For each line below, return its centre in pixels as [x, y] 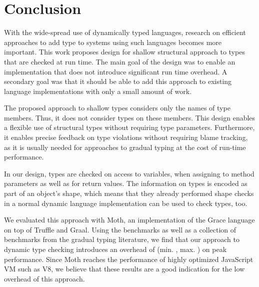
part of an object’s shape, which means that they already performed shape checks [129, 193]
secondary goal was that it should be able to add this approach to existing [118, 81]
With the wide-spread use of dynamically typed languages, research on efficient [125, 32]
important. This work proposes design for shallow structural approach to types [124, 52]
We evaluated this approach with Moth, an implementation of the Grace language [129, 220]
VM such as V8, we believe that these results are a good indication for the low [124, 269]
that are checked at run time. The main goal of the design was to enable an [120, 61]
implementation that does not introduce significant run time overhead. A [116, 71]
